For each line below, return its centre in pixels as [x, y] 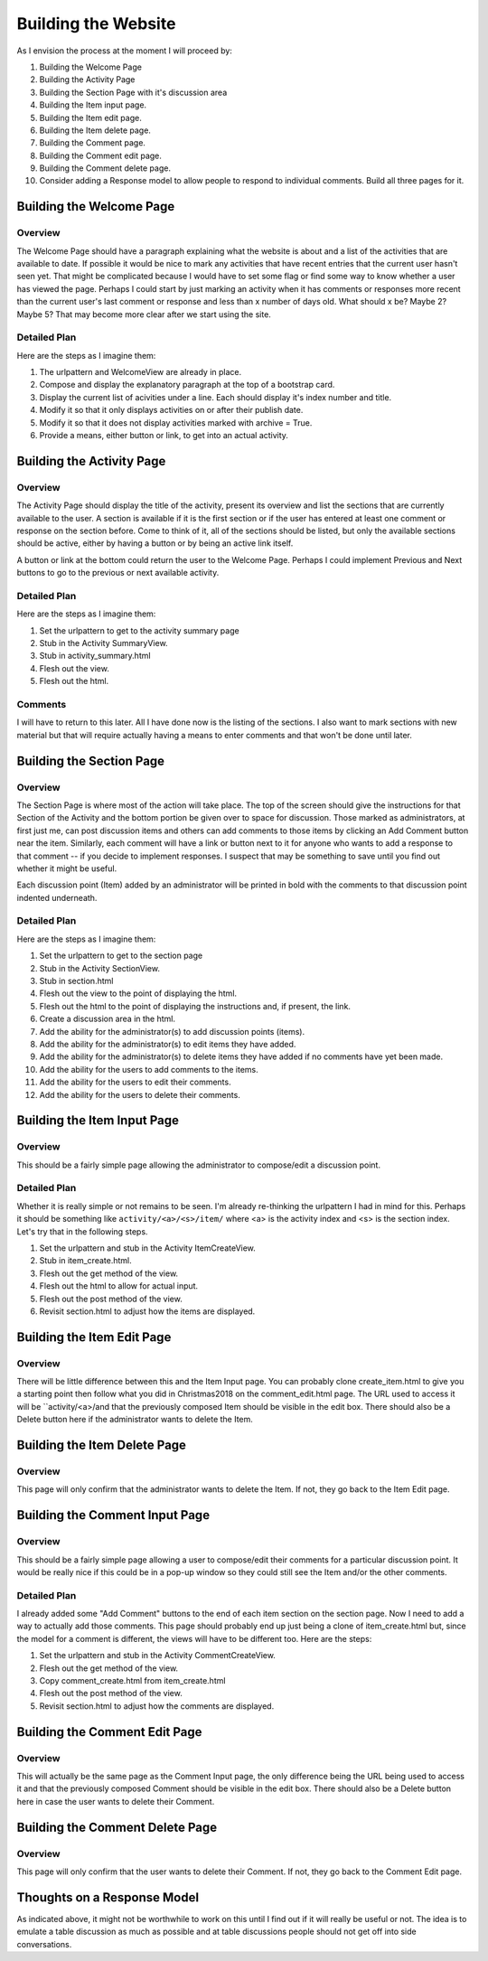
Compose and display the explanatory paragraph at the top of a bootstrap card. [187, 385]
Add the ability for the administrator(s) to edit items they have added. [168, 1044]
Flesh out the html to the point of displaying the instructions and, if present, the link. [195, 1006]
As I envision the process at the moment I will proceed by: [124, 51]
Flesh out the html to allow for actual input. [119, 1286]
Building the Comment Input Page [113, 1515]
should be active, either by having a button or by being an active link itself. [155, 543]
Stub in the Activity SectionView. [99, 968]
